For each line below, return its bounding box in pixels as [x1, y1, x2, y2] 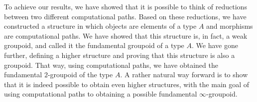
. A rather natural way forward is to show [120, 69, 248, 80]
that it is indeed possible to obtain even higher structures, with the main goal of [4, 79, 250, 89]
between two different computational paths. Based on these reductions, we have [4, 11, 247, 21]
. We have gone [191, 40, 238, 51]
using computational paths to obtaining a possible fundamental [4, 89, 197, 99]
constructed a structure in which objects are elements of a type [4, 21, 197, 31]
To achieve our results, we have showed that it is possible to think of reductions [4, 1, 247, 11]
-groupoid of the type [47, 69, 113, 80]
